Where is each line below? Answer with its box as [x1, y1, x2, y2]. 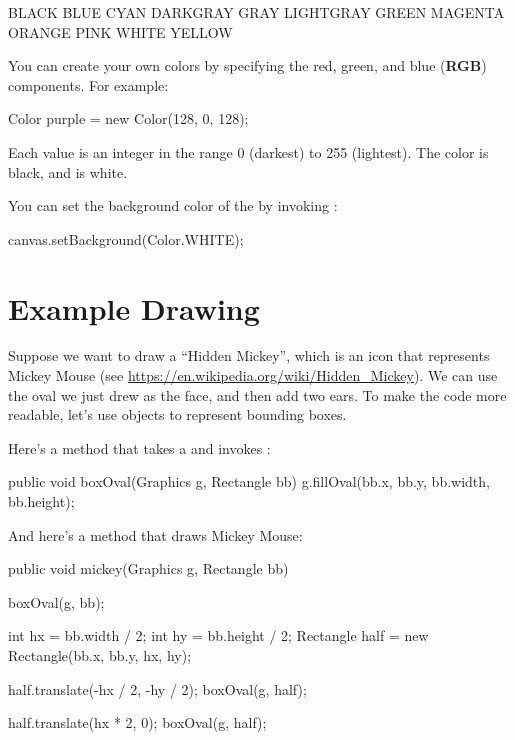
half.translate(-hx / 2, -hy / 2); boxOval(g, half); [8, 678, 307, 699]
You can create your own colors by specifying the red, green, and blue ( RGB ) [8, 55, 487, 76]
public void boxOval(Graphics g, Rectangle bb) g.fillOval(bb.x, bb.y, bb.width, [8, 471, 490, 492]
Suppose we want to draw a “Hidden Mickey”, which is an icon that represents [8, 345, 490, 366]
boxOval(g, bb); [8, 591, 105, 612]
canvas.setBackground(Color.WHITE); [8, 228, 244, 249]
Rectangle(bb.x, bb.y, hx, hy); [8, 645, 192, 665]
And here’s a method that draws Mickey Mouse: [8, 524, 303, 545]
